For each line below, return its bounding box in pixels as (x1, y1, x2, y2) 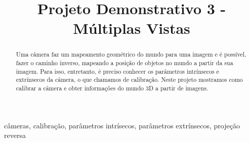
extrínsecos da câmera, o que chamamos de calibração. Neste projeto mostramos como (16, 75, 243, 84)
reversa (4, 130, 26, 140)
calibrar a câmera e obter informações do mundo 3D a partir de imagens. (16, 83, 209, 92)
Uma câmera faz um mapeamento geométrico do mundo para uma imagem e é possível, (16, 50, 246, 59)
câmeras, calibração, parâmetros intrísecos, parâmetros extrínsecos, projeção (4, 120, 240, 130)
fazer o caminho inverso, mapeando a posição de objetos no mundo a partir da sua (16, 59, 233, 67)
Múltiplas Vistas (73, 18, 190, 38)
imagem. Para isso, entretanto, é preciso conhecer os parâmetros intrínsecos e (16, 67, 219, 75)
